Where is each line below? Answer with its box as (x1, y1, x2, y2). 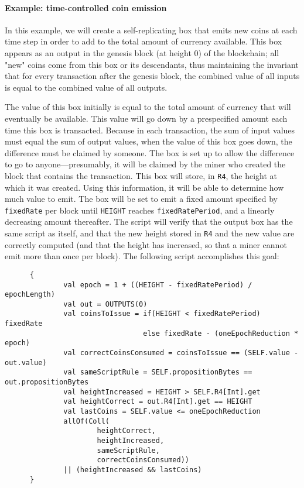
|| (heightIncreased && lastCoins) (63, 465, 202, 474)
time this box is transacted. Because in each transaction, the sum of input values (5, 123, 295, 136)
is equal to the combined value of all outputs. (5, 81, 168, 93)
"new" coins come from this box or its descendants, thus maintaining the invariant (5, 58, 299, 70)
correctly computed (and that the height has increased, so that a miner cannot (5, 238, 287, 250)
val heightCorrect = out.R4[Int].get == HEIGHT (63, 397, 252, 406)
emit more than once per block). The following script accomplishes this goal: (5, 250, 279, 262)
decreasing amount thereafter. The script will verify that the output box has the (5, 215, 293, 228)
